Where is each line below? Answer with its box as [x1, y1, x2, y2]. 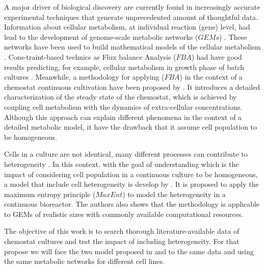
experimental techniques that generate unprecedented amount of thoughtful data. [4, 11, 258, 22]
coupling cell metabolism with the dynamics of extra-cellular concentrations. [4, 101, 243, 112]
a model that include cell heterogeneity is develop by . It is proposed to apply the [4, 179, 259, 189]
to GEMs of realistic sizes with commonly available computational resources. [4, 208, 244, 219]
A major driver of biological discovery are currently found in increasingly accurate [4, 2, 260, 12]
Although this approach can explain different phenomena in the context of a [4, 111, 242, 122]
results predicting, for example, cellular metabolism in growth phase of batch [4, 61, 245, 72]
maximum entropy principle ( [4, 188, 96, 199]
